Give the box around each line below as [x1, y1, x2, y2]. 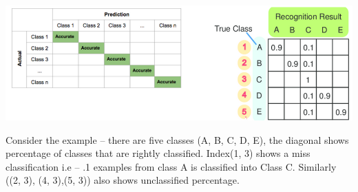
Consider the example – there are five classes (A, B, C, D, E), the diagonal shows [6, 132, 349, 147]
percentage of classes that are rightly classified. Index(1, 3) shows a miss [6, 146, 310, 160]
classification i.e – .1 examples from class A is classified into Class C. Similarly [6, 159, 337, 173]
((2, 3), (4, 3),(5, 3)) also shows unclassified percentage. [6, 173, 240, 187]
